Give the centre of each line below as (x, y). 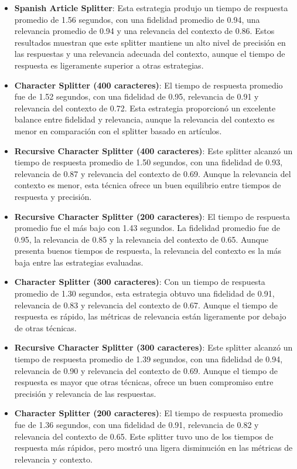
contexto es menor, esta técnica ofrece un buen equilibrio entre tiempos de (148, 185)
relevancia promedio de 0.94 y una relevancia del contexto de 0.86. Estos (144, 31)
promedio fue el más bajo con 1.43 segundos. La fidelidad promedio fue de (147, 228)
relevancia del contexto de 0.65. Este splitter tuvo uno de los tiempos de (144, 436)
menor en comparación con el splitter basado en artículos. (118, 130)
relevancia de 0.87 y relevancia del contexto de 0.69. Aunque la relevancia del (153, 173)
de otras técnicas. (45, 327)
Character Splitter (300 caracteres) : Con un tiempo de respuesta (140, 282)
